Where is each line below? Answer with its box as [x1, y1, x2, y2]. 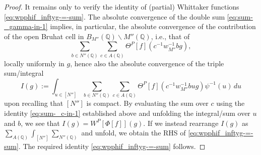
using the [216, 98, 245, 108]
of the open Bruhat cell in [4, 31, 84, 41]
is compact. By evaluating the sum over [86, 98, 209, 108]
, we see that [21, 117, 60, 128]
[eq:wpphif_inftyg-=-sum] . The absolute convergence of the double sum [4, 11, 225, 22]
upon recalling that [4, 98, 63, 108]
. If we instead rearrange [143, 117, 219, 128]
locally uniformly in [4, 58, 64, 68]
